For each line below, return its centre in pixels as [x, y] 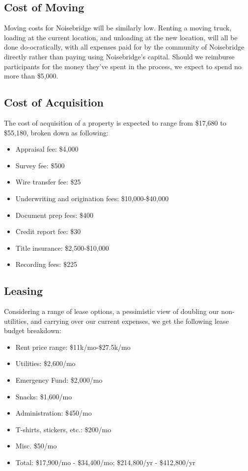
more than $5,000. [31, 76]
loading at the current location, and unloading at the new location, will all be [121, 37]
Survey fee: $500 [40, 165]
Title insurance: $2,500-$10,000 [62, 248]
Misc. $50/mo [36, 446]
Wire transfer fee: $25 [48, 182]
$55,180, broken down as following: [56, 132]
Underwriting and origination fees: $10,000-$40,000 [92, 198]
